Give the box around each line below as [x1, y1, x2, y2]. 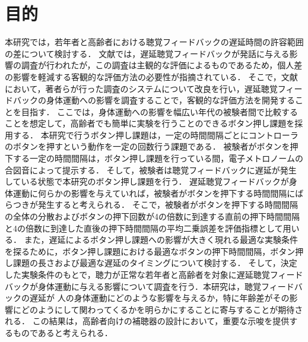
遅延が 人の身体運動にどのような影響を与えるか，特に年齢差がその [29, 292, 290, 304]
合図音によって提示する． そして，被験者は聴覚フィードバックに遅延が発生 [5, 163, 297, 176]
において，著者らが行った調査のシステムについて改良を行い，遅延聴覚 [5, 82, 278, 94]
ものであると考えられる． [12, 326, 113, 338]
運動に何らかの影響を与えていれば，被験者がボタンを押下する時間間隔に [12, 186, 296, 199]
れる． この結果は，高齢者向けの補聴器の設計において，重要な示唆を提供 [5, 315, 290, 327]
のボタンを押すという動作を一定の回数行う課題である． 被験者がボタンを [5, 140, 290, 153]
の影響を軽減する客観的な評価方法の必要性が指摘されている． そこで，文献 [5, 70, 298, 83]
